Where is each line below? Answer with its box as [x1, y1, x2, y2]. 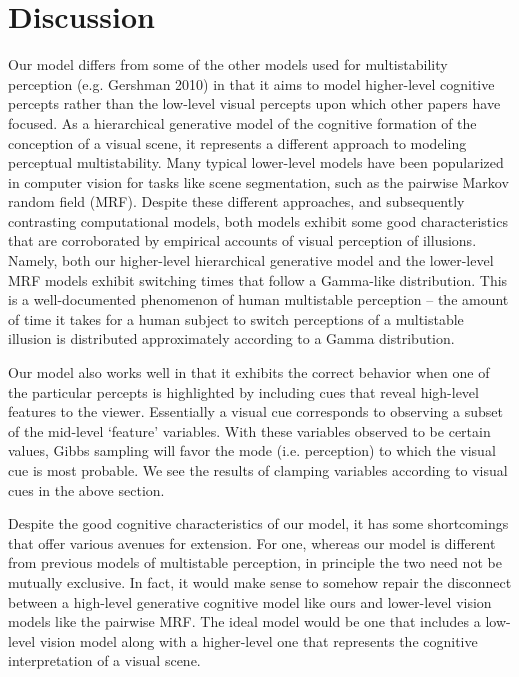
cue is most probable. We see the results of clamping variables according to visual [8, 460, 508, 480]
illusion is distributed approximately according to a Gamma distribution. [8, 328, 455, 349]
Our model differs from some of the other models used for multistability [8, 54, 448, 75]
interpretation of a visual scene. [8, 650, 201, 671]
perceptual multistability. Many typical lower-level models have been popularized [8, 152, 504, 173]
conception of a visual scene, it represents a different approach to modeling [8, 132, 467, 153]
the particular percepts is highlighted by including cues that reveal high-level [8, 381, 479, 402]
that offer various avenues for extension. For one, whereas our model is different [8, 532, 496, 553]
